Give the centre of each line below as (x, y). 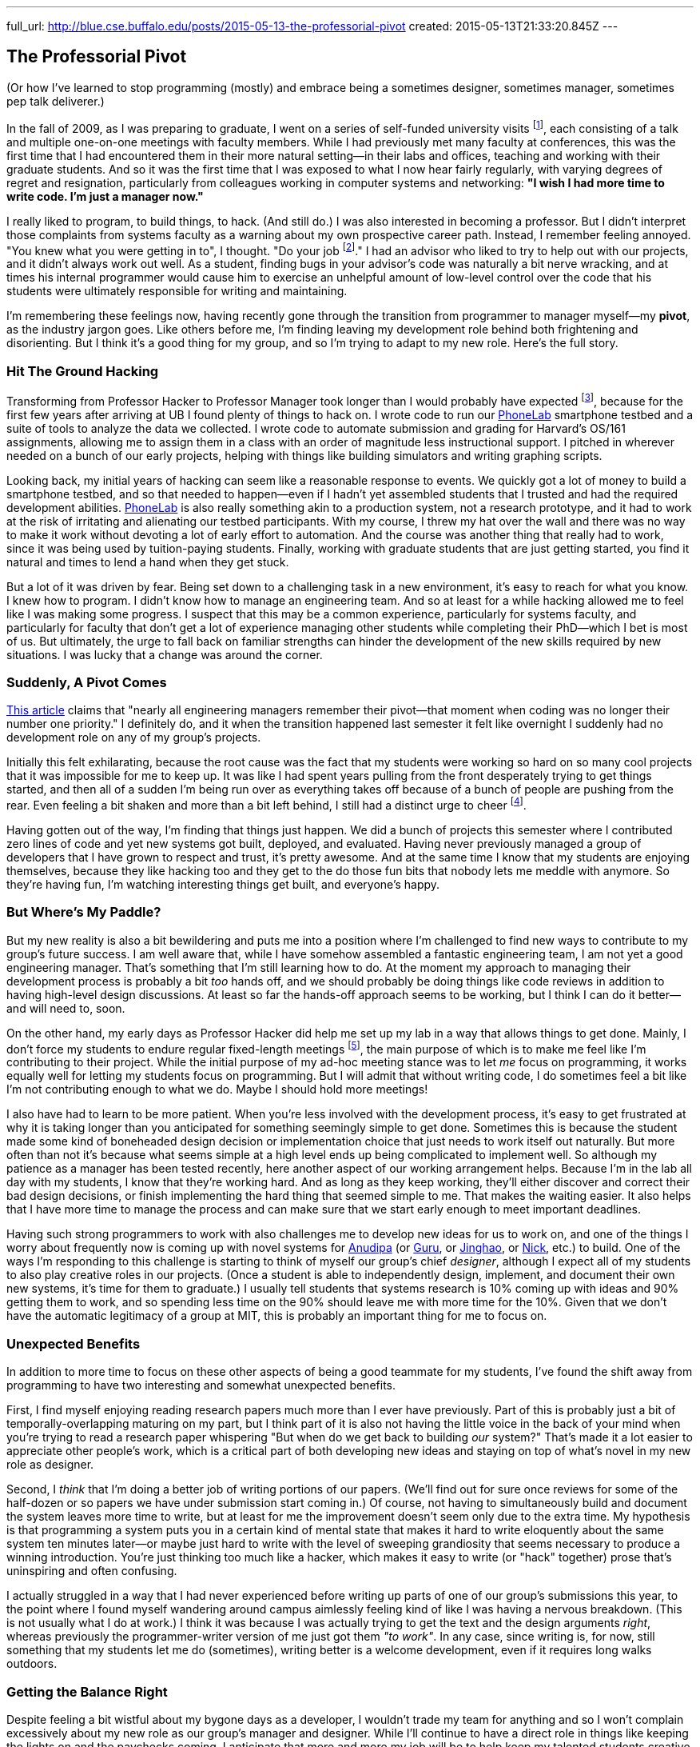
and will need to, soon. (66, 1008)
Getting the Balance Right (87, 1691)
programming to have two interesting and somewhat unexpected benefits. (201, 1385)
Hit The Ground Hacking (83, 371)
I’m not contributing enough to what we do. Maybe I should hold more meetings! (217, 1089)
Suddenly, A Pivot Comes (87, 682)
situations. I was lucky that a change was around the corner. (165, 654)
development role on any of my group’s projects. (134, 738)
